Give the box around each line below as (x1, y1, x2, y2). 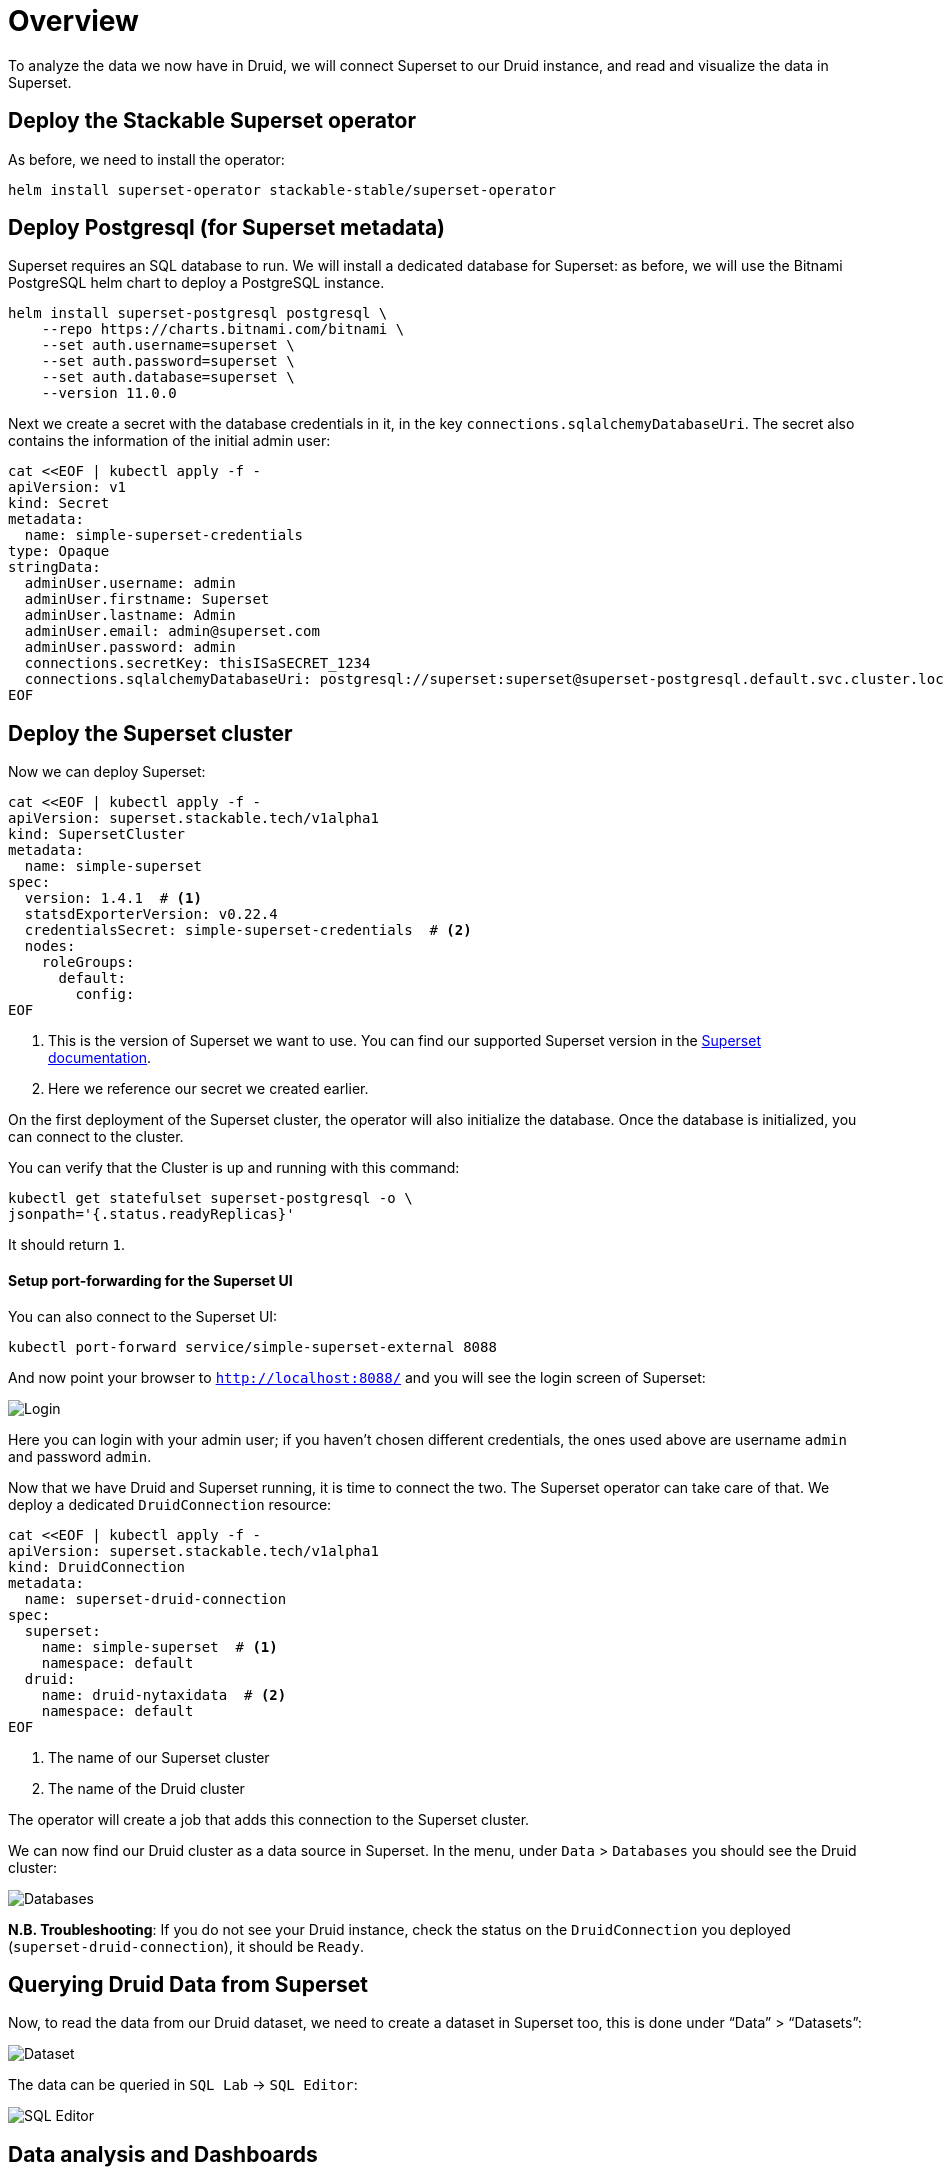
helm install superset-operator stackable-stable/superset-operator (8, 181, 556, 198)
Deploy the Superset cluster (8, 720, 293, 746)
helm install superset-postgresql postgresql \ (8, 305, 388, 322)
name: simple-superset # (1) (41, 1638, 278, 1655)
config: (75, 986, 135, 1003)
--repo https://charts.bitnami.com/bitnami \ (41, 321, 405, 338)
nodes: (24, 938, 76, 955)
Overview (8, 4, 139, 38)
